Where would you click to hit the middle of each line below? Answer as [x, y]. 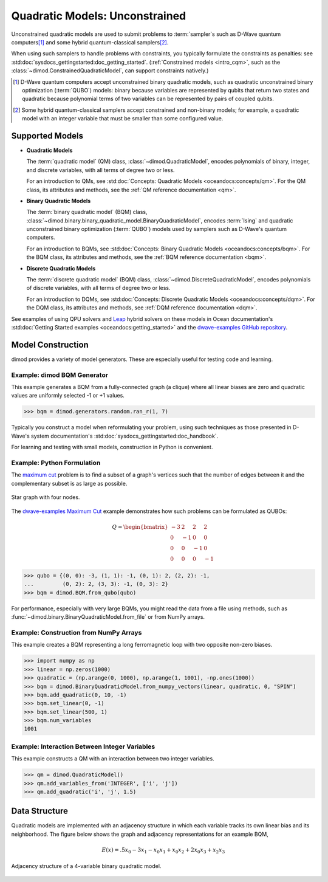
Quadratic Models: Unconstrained [99, 16]
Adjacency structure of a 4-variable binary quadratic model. [86, 866]
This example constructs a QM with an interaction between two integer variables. [113, 759]
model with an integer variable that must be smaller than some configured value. [123, 119]
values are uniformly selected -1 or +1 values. [68, 396]
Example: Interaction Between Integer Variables [83, 746]
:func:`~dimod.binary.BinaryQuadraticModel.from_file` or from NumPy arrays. [108, 617]
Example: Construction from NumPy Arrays [77, 632]
